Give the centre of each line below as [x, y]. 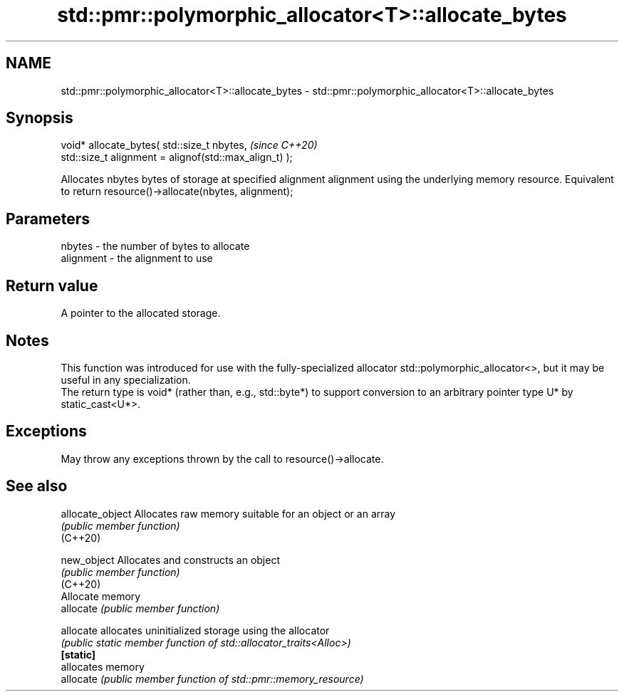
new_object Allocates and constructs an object [170, 560]
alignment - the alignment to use [137, 258]
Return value [52, 285]
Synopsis [40, 118]
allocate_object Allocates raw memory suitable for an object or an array [228, 513]
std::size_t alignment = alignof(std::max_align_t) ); [177, 157]
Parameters [48, 219]
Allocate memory [101, 596]
